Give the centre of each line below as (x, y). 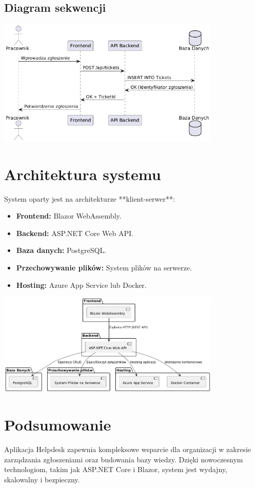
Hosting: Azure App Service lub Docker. (81, 285)
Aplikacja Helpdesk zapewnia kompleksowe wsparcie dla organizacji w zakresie (128, 449)
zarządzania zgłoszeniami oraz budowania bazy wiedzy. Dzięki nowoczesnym (124, 459)
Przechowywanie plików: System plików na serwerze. (104, 267)
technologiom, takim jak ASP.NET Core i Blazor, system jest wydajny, (116, 469)
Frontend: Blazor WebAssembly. (69, 216)
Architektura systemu (83, 174)
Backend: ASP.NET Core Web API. (75, 233)
